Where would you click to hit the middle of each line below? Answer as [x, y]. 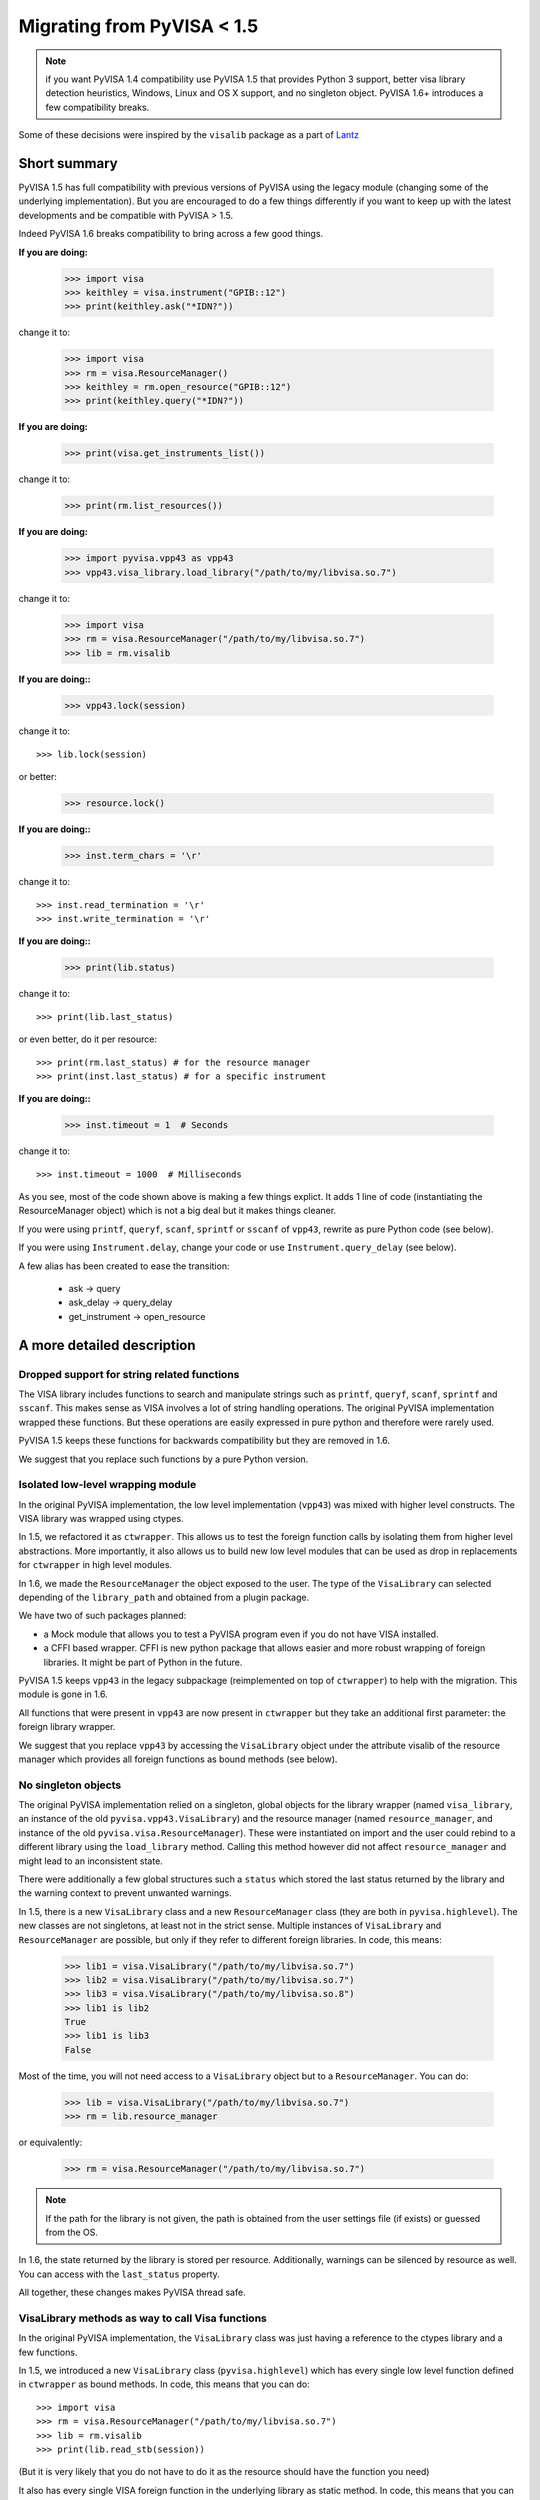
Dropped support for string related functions [129, 1374]
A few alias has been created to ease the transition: [124, 1266]
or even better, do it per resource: [87, 1039]
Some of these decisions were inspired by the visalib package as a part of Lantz [189, 135]
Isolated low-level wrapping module [107, 1485]
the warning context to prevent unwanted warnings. [125, 1893]
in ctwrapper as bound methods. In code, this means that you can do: [164, 2384]
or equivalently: [50, 2142]
